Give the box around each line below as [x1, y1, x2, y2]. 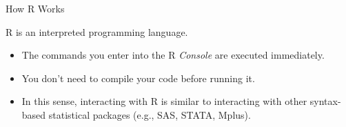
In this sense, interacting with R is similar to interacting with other [21, 94, 307, 108]
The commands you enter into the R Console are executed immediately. [21, 48, 325, 62]
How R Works [6, 1, 65, 15]
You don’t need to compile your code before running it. [21, 70, 255, 85]
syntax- [309, 94, 341, 108]
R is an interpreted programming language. [6, 24, 188, 39]
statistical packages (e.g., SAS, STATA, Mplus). [48, 107, 251, 121]
